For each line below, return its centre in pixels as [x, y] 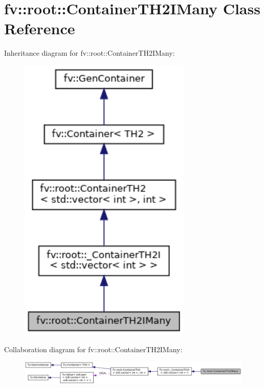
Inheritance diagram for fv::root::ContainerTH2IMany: [90, 53]
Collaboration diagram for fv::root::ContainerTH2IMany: [93, 349]
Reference [40, 28]
